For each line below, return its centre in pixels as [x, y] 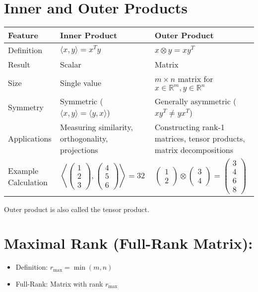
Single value [81, 83]
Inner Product [89, 35]
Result [19, 65]
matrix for [195, 79]
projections [79, 150]
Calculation [28, 182]
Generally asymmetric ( [195, 101]
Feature [23, 35]
